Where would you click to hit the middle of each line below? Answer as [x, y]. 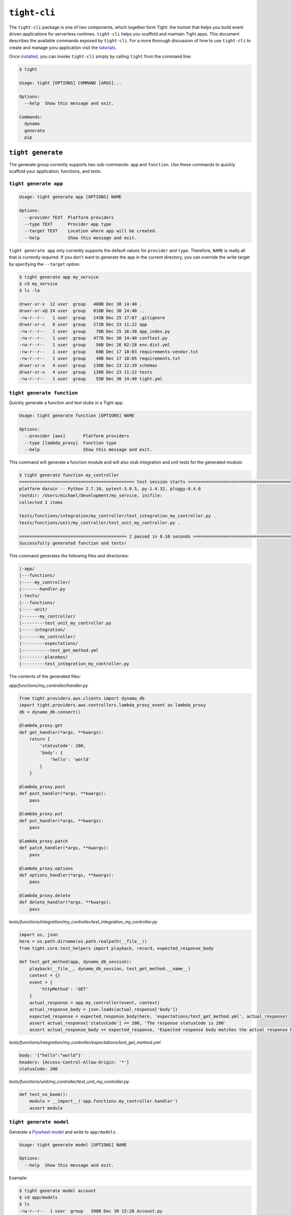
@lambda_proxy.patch [43, 841]
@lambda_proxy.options [46, 868]
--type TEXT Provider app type [68, 224]
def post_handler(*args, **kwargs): [63, 794]
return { [40, 739]
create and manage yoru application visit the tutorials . [63, 47]
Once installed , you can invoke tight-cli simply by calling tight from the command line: [100, 56]
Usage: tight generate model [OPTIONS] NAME [73, 1145]
